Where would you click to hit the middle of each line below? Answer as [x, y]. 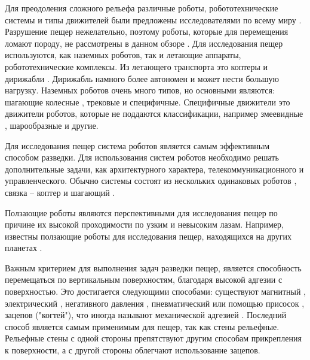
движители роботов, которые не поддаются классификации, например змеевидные [154, 114]
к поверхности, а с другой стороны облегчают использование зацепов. [133, 350]
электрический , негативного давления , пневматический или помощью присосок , [155, 303]
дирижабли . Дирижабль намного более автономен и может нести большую [142, 78]
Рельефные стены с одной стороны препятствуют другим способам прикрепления [153, 338]
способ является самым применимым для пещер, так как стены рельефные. [142, 326]
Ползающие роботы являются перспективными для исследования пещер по [141, 212]
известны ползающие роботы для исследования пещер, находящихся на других [148, 236]
